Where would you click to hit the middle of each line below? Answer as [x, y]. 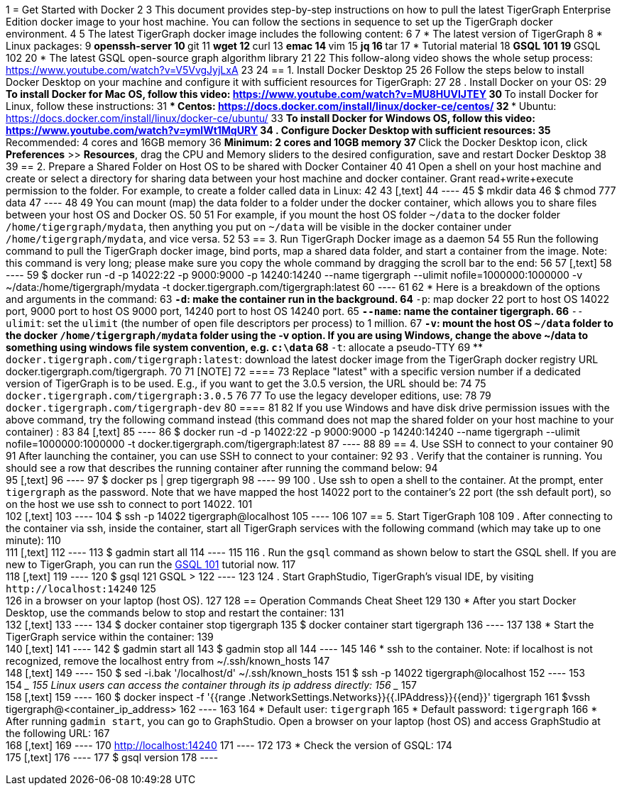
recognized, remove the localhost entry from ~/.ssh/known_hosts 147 [168, 661]
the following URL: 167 [58, 733]
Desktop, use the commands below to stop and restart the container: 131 [175, 613]
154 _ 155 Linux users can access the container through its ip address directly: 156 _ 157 [211, 685]
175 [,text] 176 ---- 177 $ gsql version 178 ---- [112, 757]
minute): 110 [33, 540]
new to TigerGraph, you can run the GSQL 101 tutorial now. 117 [151, 564]
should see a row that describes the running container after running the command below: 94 [222, 468]
